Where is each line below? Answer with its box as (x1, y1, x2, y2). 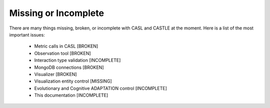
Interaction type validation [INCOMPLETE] (34, 57, 121, 63)
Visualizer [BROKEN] (34, 71, 77, 77)
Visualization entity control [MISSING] (34, 78, 112, 84)
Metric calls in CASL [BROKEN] (34, 43, 98, 49)
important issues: (9, 31, 45, 37)
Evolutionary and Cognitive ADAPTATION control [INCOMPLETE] (34, 85, 167, 91)
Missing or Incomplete (9, 7, 104, 18)
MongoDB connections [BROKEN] (34, 64, 104, 70)
